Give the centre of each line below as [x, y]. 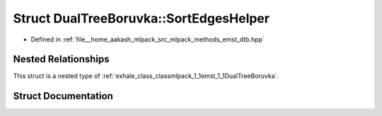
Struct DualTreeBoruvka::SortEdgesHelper [141, 18]
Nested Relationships [61, 59]
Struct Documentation [63, 96]
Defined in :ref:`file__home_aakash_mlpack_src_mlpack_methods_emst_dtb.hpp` [148, 39]
